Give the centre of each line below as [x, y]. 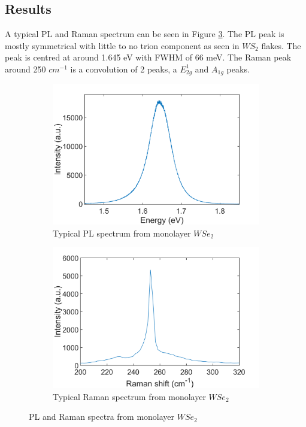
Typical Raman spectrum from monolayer [129, 396]
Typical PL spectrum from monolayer [122, 233]
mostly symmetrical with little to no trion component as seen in [122, 45]
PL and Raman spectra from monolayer [102, 417]
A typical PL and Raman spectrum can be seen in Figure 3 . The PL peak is [145, 34]
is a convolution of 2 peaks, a [124, 69]
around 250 [25, 69]
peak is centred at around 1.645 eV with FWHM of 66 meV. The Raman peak [148, 57]
